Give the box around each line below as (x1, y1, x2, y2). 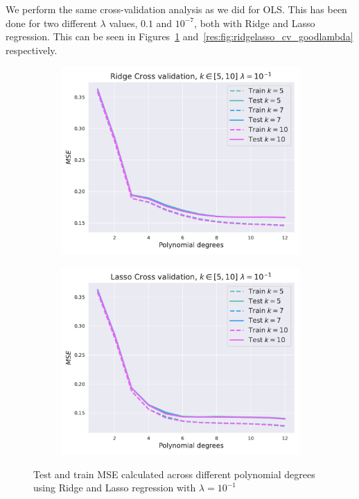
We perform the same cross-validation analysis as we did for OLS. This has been (6, 2, 347, 16)
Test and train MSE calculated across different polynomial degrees (33, 466, 315, 481)
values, (109, 15, 138, 30)
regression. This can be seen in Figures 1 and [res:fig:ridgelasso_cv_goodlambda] (6, 29, 353, 44)
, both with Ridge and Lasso (194, 15, 315, 30)
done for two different (6, 15, 97, 30)
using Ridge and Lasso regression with (33, 480, 196, 495)
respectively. (6, 42, 58, 57)
